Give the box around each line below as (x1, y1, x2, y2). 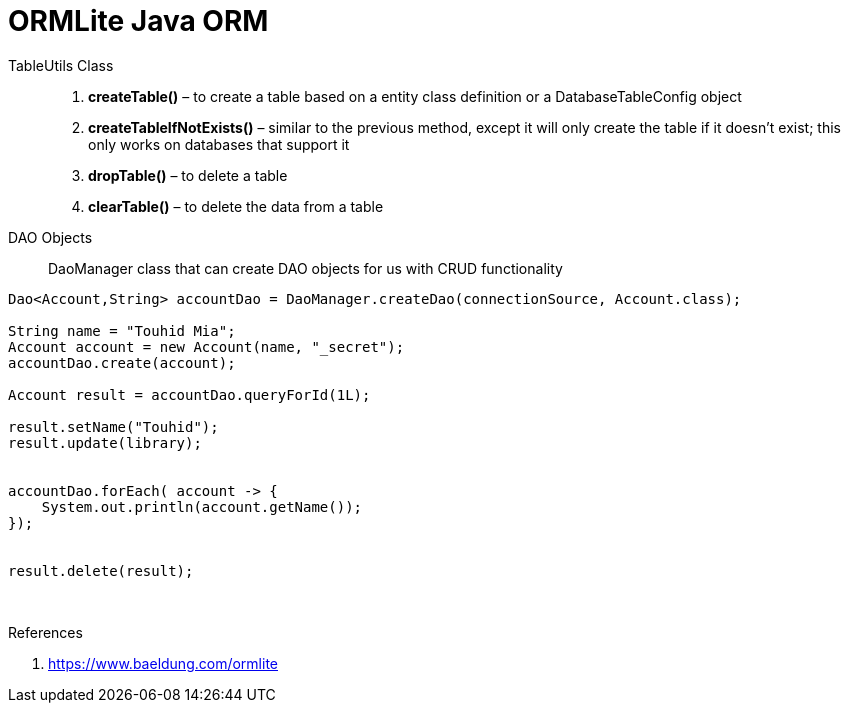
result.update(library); (8, 434, 202, 451)
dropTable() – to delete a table (88, 166, 288, 184)
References (8, 623, 83, 641)
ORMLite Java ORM (8, 4, 269, 38)
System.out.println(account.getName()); (41, 498, 363, 515)
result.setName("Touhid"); (8, 418, 219, 435)
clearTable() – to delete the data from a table (88, 197, 384, 215)
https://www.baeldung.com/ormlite (48, 654, 278, 672)
